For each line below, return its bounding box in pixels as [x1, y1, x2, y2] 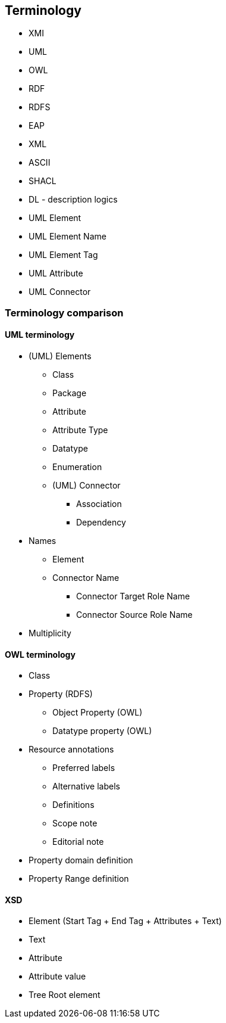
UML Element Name [29, 231, 106, 242]
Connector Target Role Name [76, 591, 190, 602]
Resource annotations [29, 744, 114, 755]
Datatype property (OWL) [52, 726, 152, 736]
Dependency [76, 517, 126, 528]
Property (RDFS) [29, 689, 93, 699]
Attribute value [29, 971, 86, 982]
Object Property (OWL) [52, 707, 143, 718]
